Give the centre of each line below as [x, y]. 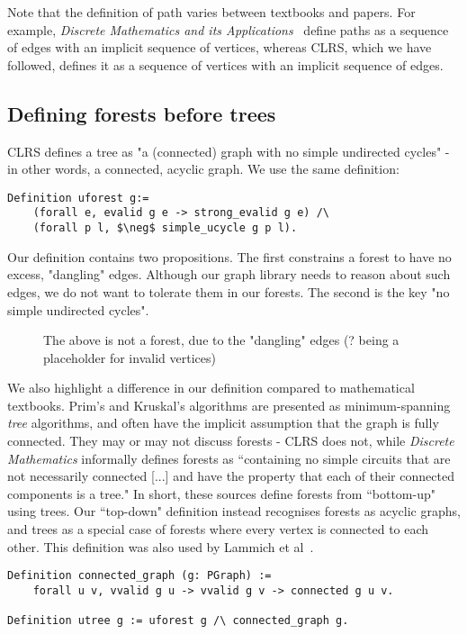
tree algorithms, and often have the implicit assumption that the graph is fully [223, 423]
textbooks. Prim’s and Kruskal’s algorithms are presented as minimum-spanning [229, 405]
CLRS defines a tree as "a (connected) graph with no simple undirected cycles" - [229, 151]
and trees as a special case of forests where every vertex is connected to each [218, 529]
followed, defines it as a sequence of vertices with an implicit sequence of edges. [225, 64]
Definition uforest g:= [78, 198]
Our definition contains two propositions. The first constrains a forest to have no [229, 256]
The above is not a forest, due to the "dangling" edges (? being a [221, 340]
